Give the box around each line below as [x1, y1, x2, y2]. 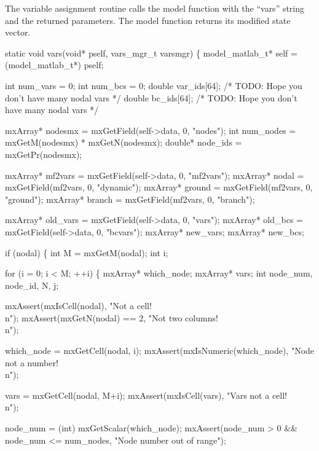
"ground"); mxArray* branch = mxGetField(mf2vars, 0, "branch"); [5, 192, 255, 205]
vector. [5, 26, 31, 39]
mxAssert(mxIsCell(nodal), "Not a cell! [5, 299, 152, 312]
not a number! [5, 356, 58, 369]
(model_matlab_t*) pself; [5, 58, 104, 71]
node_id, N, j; [5, 278, 59, 291]
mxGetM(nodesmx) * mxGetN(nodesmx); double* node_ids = [5, 136, 242, 149]
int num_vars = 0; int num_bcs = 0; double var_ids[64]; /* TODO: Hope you [5, 79, 302, 92]
